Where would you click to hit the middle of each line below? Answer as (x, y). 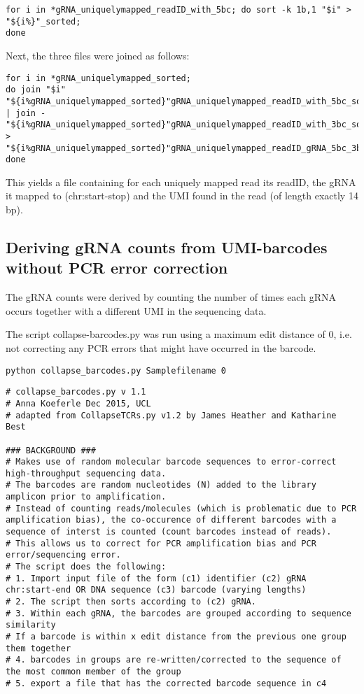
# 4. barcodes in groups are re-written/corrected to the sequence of (174, 660)
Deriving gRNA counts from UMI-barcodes (167, 247)
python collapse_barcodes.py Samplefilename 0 (116, 370)
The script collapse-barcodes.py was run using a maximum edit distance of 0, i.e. (179, 334)
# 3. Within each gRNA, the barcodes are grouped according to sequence (178, 613)
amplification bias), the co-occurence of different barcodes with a (171, 520)
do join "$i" (36, 90)
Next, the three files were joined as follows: (98, 55)
